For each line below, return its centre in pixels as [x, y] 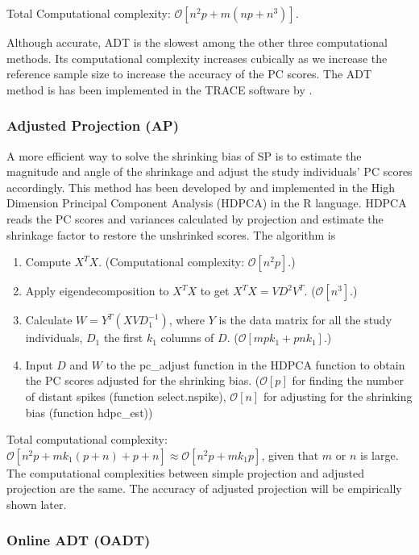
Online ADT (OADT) [79, 540]
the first [123, 338]
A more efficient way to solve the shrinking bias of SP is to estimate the [184, 155]
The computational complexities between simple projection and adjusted [185, 472]
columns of [187, 338]
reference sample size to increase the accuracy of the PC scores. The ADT [189, 74]
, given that [290, 455]
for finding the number [348, 380]
